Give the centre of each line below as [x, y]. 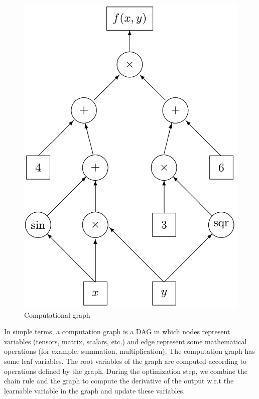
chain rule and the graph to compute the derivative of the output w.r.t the [119, 381]
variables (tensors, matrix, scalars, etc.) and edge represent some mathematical [125, 341]
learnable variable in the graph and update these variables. [95, 390]
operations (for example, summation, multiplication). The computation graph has [129, 351]
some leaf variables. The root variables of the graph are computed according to [125, 361]
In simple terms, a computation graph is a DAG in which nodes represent [117, 331]
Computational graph [57, 314]
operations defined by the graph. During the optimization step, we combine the [126, 371]
